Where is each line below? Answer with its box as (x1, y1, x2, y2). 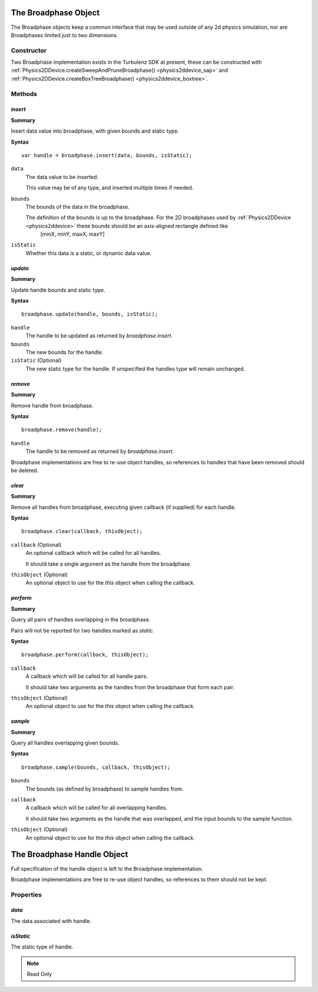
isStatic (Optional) (11, 357, 62, 364)
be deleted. (11, 467, 39, 474)
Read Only (26, 971, 52, 978)
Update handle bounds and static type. (11, 286, 105, 293)
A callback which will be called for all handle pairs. (25, 673, 148, 680)
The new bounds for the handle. (25, 348, 104, 356)
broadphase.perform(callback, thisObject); (21, 652, 149, 658)
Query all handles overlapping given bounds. (11, 739, 120, 746)
